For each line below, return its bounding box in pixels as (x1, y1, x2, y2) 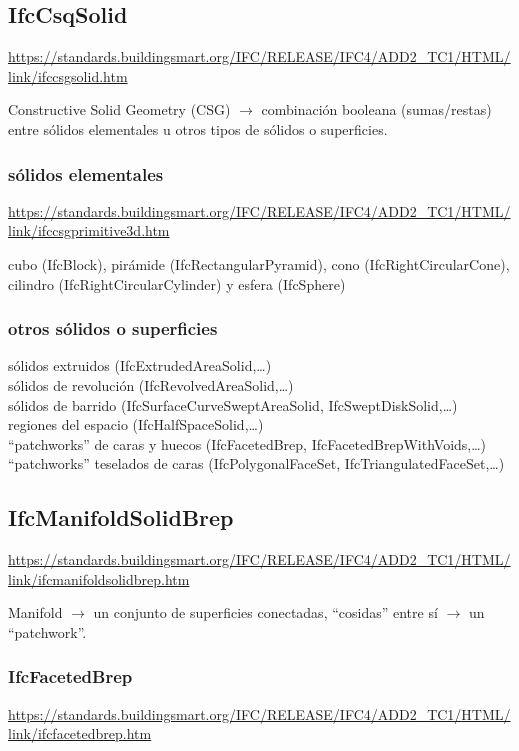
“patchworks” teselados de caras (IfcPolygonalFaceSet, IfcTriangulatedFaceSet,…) (8, 453, 505, 474)
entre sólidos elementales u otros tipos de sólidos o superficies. (8, 118, 388, 139)
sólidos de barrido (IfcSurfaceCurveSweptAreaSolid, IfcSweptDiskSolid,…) (8, 394, 458, 415)
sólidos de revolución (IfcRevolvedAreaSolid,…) (8, 374, 294, 395)
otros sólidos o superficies (8, 316, 218, 341)
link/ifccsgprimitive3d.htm (8, 220, 170, 241)
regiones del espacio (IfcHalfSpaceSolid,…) (8, 414, 264, 435)
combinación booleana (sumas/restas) (261, 99, 492, 120)
